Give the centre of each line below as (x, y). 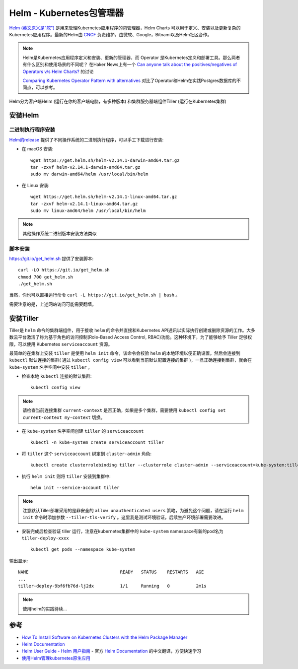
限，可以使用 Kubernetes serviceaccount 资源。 (61, 344)
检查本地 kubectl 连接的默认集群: (57, 376)
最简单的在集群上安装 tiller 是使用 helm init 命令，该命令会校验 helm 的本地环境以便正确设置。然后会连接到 (125, 353)
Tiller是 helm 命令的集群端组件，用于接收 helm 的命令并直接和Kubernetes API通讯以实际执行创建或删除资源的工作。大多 (132, 330)
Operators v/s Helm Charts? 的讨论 (58, 71)
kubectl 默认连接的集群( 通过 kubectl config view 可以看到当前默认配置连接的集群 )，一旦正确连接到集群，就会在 (131, 360)
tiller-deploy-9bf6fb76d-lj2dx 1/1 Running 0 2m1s (112, 586)
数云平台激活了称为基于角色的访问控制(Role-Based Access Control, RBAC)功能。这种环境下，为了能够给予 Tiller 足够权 (131, 337)
